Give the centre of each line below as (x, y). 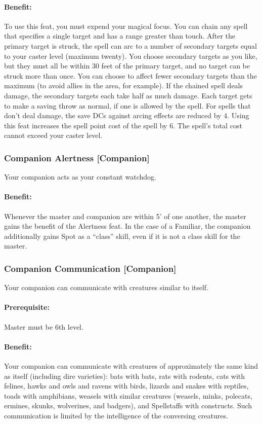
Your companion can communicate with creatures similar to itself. (106, 287)
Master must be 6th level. (44, 326)
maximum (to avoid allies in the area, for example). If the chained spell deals (124, 85)
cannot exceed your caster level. (53, 135)
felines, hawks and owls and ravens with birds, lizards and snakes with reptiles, (126, 386)
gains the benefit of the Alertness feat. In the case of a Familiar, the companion (127, 226)
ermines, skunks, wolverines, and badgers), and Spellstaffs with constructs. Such (128, 405)
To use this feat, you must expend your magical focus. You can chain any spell (126, 26)
